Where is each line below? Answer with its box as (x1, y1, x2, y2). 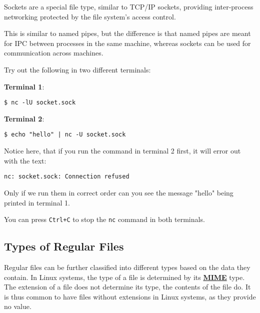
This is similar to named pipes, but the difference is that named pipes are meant (4, 28, 251, 38)
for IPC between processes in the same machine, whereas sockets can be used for (4, 37, 251, 48)
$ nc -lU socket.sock (4, 99, 76, 106)
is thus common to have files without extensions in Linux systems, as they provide (4, 291, 256, 301)
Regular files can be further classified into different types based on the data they (4, 261, 250, 272)
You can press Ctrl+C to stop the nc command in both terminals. (4, 214, 205, 224)
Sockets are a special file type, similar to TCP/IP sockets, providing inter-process (4, 1, 253, 11)
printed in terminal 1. (4, 197, 70, 207)
